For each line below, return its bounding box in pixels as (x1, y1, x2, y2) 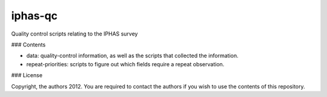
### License (11, 72, 42, 79)
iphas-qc (11, 9, 58, 22)
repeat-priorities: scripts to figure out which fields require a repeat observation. (26, 60, 225, 67)
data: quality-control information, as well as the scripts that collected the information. (26, 52, 239, 60)
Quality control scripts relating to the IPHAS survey (11, 30, 138, 37)
